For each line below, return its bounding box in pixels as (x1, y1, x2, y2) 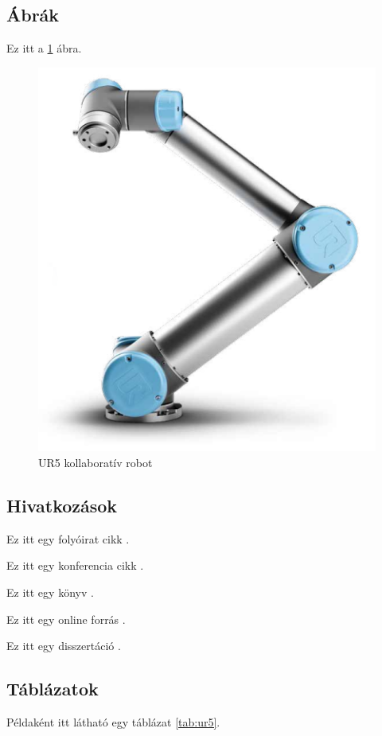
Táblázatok (6, 676, 99, 701)
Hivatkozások (6, 493, 118, 518)
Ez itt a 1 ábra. (6, 40, 82, 56)
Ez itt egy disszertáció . (6, 637, 121, 654)
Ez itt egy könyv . (6, 584, 94, 601)
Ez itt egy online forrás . (6, 610, 126, 627)
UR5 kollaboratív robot (38, 454, 153, 471)
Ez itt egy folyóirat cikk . (6, 530, 130, 547)
